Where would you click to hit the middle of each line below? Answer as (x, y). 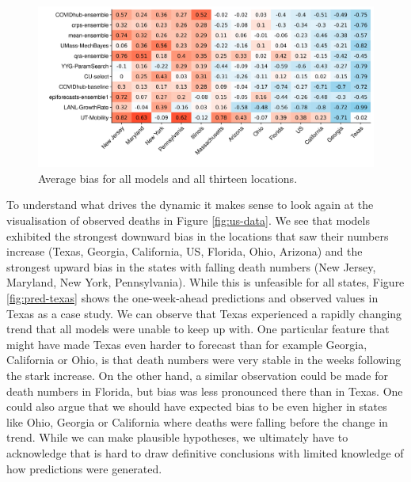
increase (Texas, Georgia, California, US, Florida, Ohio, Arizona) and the (185, 251)
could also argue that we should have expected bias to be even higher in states (197, 406)
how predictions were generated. (84, 468)
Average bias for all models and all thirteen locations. (168, 178)
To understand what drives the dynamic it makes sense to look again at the (190, 205)
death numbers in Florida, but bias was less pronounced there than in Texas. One (205, 391)
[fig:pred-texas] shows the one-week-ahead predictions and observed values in (192, 298)
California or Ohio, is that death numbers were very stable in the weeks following (204, 360)
